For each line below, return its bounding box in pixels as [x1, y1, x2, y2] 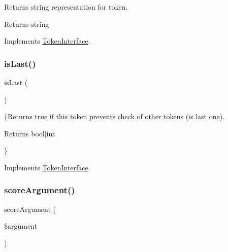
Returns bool [4, 128, 45, 138]
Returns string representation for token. [4, 2, 128, 12]
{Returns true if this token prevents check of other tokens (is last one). [4, 111, 224, 122]
